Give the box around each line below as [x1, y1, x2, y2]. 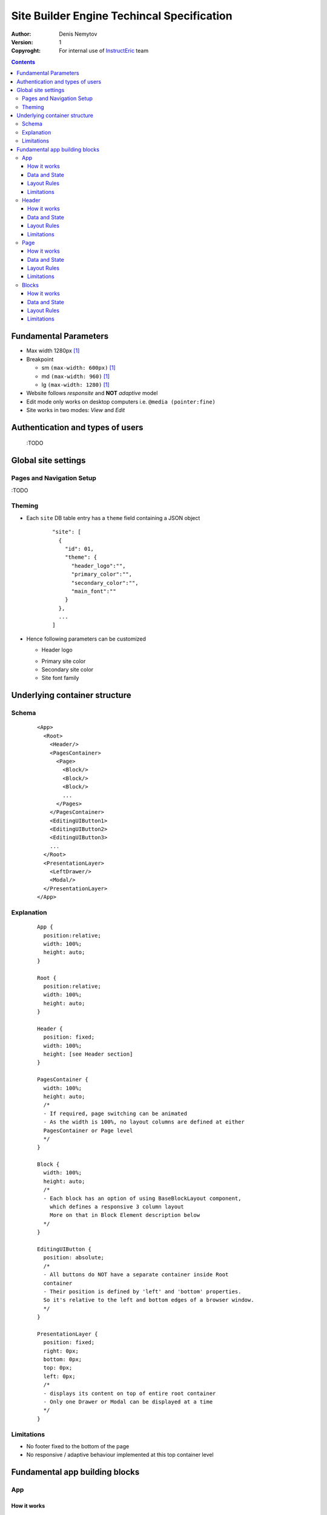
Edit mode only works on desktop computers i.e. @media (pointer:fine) [26, 398, 216, 405]
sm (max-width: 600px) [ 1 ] [41, 364, 116, 371]
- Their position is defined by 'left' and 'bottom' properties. [43, 1288, 242, 1295]
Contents [11, 58, 36, 65]
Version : [11, 38, 33, 45]
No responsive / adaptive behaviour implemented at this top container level [26, 1451, 214, 1459]
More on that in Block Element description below [49, 1212, 200, 1219]
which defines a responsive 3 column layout [49, 1204, 184, 1210]
